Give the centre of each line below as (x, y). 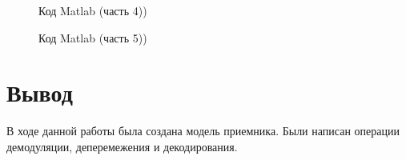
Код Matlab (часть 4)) (93, 10)
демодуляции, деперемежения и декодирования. (122, 146)
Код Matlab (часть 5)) (93, 37)
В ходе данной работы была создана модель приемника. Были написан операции (203, 131)
